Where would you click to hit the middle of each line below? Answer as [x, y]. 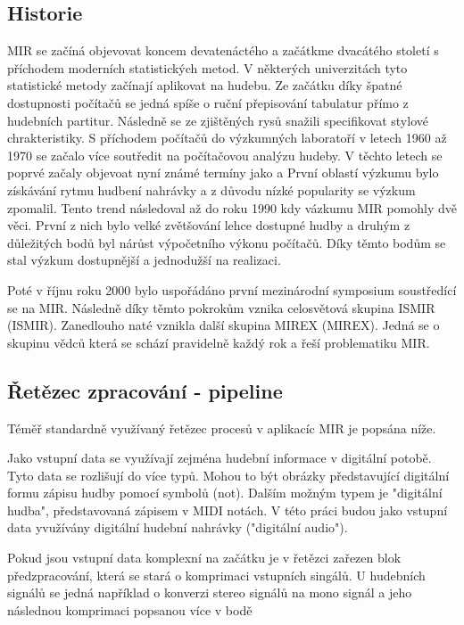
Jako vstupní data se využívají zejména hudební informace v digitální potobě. [220, 458]
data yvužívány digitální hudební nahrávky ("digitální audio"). [178, 527]
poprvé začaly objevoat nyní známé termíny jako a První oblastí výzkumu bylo [223, 173]
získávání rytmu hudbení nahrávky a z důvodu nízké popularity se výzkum [211, 189]
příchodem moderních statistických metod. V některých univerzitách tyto [207, 67]
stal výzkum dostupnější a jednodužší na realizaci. [144, 260]
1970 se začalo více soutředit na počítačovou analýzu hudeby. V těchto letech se [225, 155]
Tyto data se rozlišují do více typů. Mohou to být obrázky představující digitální [228, 475]
